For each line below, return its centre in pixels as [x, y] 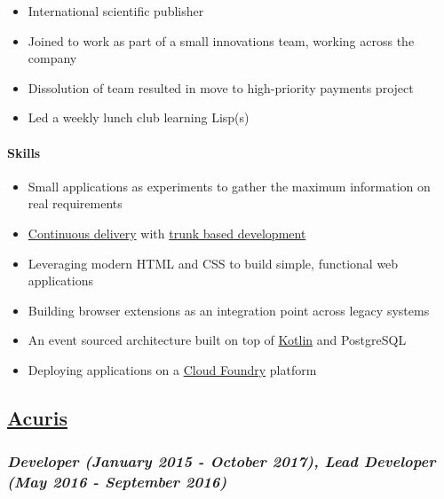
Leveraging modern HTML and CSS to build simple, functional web [213, 263]
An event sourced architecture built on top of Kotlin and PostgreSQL [217, 340]
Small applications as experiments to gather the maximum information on [229, 186]
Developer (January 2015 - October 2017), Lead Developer [222, 461]
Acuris [37, 417]
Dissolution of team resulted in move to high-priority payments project [221, 87]
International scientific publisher [116, 11]
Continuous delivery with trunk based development [167, 233]
